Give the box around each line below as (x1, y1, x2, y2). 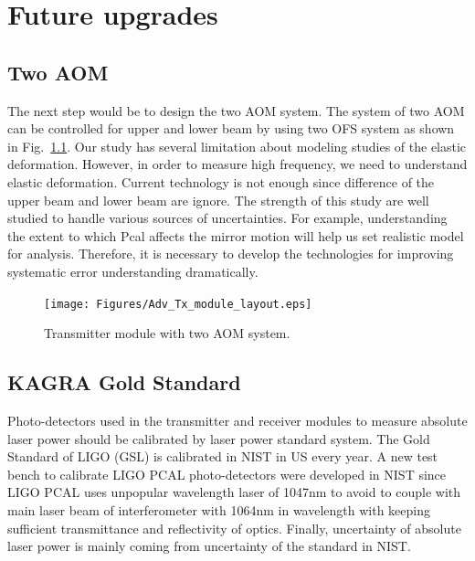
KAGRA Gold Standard (7, 368, 241, 397)
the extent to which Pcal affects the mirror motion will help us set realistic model (7, 226, 464, 245)
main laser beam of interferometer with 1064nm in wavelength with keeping (7, 500, 430, 519)
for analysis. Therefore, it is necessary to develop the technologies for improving (7, 244, 454, 263)
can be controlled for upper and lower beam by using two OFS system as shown (7, 119, 455, 138)
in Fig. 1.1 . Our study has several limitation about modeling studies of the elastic (7, 136, 467, 155)
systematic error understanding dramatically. (7, 261, 259, 280)
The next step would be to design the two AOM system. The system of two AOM (7, 101, 465, 120)
